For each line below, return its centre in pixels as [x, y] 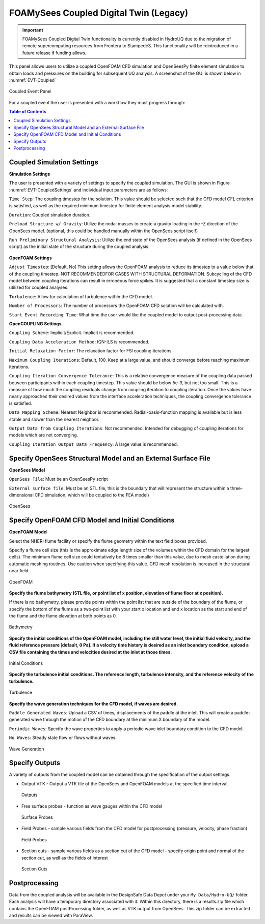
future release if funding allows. [54, 53]
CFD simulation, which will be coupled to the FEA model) [92, 495]
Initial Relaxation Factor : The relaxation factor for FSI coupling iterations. [91, 351]
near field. [19, 571]
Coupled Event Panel [30, 92]
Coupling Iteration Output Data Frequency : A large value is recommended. [93, 444]
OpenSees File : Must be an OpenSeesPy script [58, 479]
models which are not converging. [43, 435]
